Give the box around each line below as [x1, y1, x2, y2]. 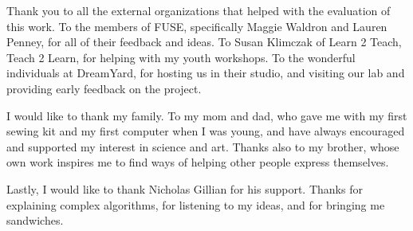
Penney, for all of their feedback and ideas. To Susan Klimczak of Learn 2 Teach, [6, 33, 402, 50]
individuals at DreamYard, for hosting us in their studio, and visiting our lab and [6, 65, 405, 81]
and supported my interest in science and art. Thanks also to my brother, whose [6, 138, 399, 155]
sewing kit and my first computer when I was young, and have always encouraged [6, 123, 405, 139]
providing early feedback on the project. [6, 80, 202, 96]
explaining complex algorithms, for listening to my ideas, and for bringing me [6, 196, 385, 213]
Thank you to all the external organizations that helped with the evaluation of [6, 2, 391, 18]
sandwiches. [6, 212, 64, 229]
